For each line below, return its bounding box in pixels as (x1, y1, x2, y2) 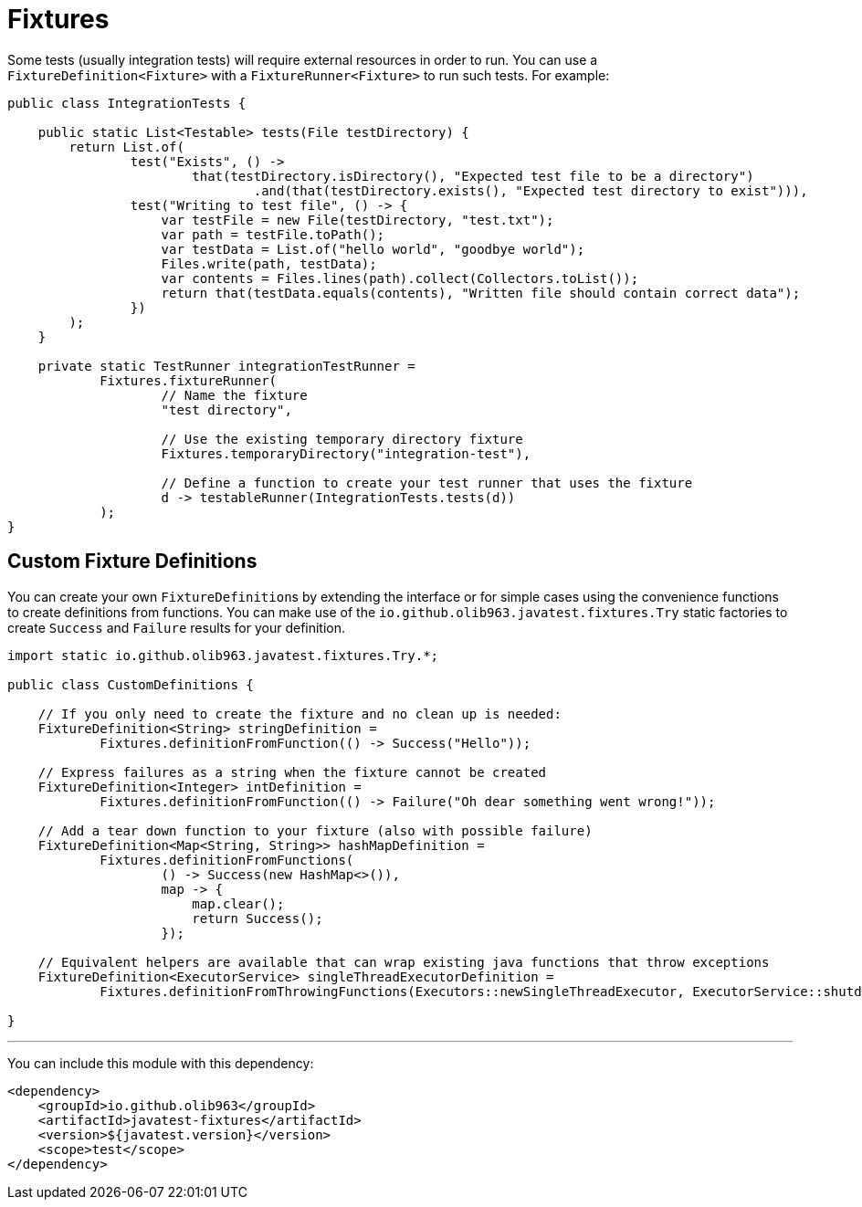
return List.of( (68, 139, 184, 154)
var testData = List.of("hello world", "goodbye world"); (161, 241, 585, 257)
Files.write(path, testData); (161, 256, 377, 271)
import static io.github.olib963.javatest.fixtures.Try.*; (7, 647, 439, 663)
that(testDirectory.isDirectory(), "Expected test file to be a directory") (192, 168, 754, 184)
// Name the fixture (161, 387, 308, 403)
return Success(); (192, 910, 323, 926)
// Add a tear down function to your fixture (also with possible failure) (37, 823, 593, 838)
